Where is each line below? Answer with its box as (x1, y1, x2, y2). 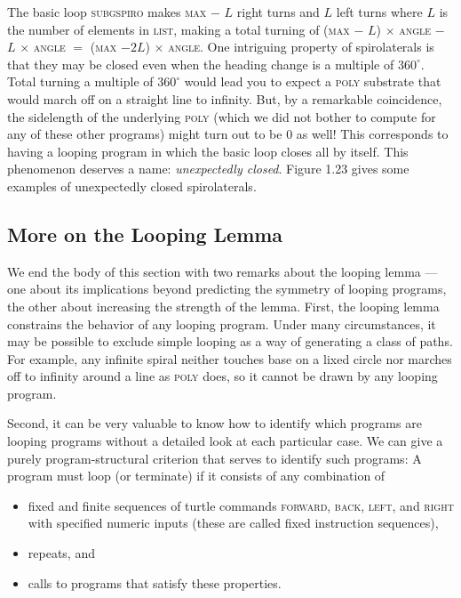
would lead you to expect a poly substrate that (184, 72, 441, 91)
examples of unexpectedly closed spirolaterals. (7, 176, 257, 195)
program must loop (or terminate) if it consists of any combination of (7, 466, 385, 485)
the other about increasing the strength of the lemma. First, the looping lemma (7, 296, 440, 315)
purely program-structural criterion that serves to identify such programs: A (7, 448, 422, 467)
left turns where (336, 3, 423, 20)
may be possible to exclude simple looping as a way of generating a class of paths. (7, 332, 453, 351)
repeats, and (28, 544, 95, 562)
